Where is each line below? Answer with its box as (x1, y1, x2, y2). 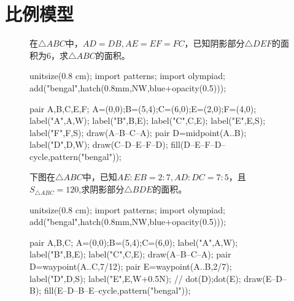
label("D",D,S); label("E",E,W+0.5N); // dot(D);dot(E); (29, 272, 241, 284)
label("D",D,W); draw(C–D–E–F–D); (29, 138, 168, 151)
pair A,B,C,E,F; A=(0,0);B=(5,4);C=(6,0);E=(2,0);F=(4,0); (29, 102, 257, 115)
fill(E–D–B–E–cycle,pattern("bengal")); (44, 284, 191, 297)
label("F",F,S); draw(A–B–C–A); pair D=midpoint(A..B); (29, 126, 247, 139)
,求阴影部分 (79, 183, 125, 196)
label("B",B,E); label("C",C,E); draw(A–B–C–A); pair (29, 248, 231, 261)
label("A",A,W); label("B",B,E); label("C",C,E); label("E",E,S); (29, 114, 266, 127)
